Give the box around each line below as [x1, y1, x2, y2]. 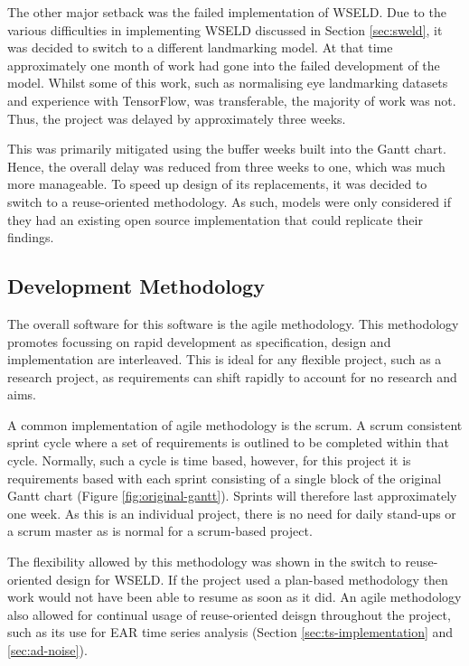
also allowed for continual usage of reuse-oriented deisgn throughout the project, [7, 605, 451, 624]
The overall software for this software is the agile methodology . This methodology [7, 314, 459, 333]
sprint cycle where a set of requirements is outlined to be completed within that [7, 433, 449, 452]
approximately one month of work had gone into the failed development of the [7, 55, 440, 74]
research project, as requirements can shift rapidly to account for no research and [7, 367, 457, 386]
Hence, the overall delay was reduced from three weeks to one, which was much [7, 156, 446, 175]
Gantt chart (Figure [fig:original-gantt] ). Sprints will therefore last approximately [7, 486, 457, 505]
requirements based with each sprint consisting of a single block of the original [7, 468, 442, 487]
